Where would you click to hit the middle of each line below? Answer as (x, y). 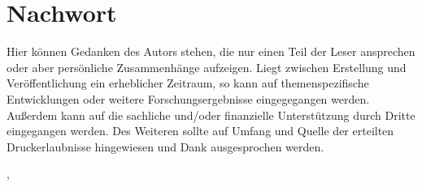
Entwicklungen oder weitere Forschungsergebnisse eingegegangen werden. (188, 98)
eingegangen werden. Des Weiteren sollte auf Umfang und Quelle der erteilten (200, 131)
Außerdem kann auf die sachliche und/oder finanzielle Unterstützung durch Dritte (211, 115)
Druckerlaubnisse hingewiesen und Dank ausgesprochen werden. (165, 146)
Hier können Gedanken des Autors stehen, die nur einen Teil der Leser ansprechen (211, 51)
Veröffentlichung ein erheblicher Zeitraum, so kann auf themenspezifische (188, 83)
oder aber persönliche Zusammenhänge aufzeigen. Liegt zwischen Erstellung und (207, 67)
